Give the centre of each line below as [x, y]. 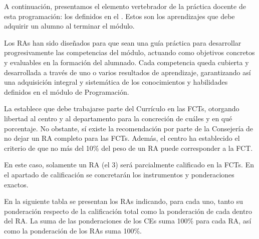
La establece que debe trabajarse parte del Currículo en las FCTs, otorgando [122, 108]
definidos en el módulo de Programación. [67, 91]
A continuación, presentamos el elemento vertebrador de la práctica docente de [125, 6]
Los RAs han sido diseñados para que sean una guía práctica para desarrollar [123, 42]
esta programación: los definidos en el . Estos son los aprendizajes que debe [119, 16]
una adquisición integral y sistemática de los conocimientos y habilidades [116, 82]
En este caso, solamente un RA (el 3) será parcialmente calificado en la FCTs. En [129, 165]
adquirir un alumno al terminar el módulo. [69, 26]
